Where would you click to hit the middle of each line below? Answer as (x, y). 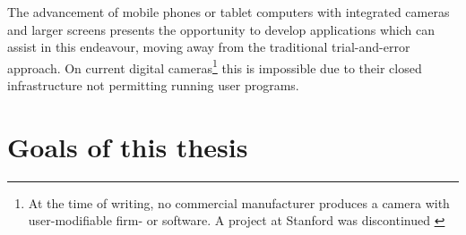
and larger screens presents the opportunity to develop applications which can (221, 29)
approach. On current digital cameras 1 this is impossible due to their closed (215, 66)
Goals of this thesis (128, 146)
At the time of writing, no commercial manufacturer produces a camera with (239, 202)
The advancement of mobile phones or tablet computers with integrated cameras (229, 12)
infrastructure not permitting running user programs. (153, 85)
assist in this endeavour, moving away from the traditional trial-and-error (209, 47)
